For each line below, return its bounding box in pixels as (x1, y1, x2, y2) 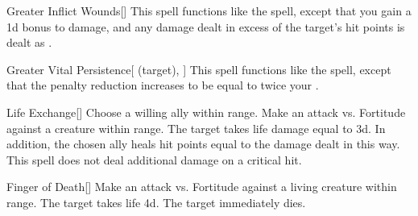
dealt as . (6, 34, 52, 51)
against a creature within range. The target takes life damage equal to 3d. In (6, 119, 386, 136)
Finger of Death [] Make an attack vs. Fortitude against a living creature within (6, 178, 397, 195)
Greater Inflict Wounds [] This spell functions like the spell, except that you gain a (6, 2, 412, 19)
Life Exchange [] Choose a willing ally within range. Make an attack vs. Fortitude (6, 103, 406, 120)
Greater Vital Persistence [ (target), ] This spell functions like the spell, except (6, 60, 391, 77)
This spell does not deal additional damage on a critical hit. (6, 151, 302, 168)
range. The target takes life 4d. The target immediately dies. (6, 193, 306, 210)
